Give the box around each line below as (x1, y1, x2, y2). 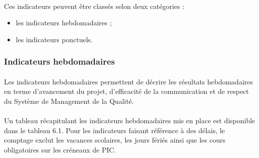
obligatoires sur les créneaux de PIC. (4, 144, 116, 155)
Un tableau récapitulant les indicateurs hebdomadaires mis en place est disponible (4, 115, 256, 126)
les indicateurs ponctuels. (15, 34, 93, 44)
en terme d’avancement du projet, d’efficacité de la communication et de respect (4, 86, 249, 96)
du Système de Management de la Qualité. (4, 96, 134, 106)
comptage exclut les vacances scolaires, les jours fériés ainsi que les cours (4, 135, 226, 145)
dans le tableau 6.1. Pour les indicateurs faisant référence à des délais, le (4, 125, 225, 135)
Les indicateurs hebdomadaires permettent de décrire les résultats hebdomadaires (4, 76, 253, 86)
